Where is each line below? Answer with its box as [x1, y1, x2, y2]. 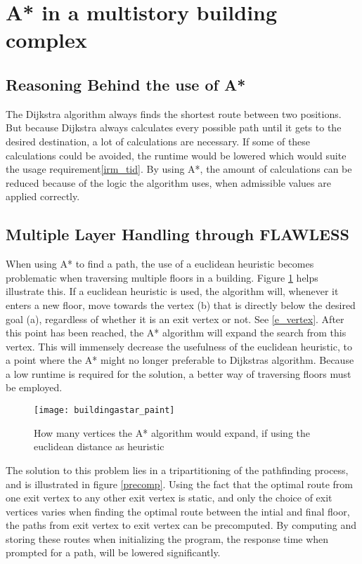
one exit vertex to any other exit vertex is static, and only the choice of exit [6, 490, 332, 505]
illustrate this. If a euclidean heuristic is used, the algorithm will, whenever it [6, 284, 339, 299]
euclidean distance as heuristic [34, 439, 164, 454]
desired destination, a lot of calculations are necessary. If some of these [6, 133, 311, 148]
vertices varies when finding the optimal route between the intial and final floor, [6, 504, 350, 518]
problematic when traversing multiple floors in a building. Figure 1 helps [6, 270, 318, 284]
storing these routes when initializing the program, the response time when [6, 531, 329, 546]
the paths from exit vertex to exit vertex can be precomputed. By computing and [6, 518, 356, 532]
